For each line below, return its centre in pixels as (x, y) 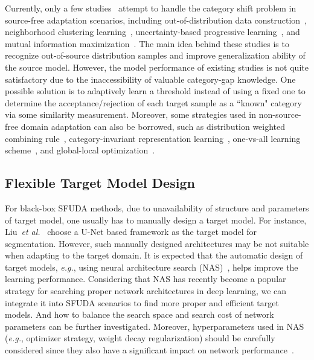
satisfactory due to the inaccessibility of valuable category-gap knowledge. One (150, 79)
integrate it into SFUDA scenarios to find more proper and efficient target (142, 302)
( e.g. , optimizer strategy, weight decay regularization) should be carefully (140, 338)
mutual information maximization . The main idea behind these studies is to (147, 43)
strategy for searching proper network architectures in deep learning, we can (146, 291)
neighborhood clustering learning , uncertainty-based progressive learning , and (152, 32)
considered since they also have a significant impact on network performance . (149, 350)
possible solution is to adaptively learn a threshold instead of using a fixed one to (155, 91)
